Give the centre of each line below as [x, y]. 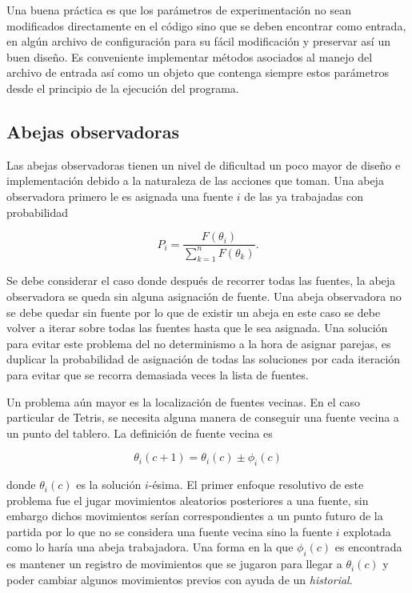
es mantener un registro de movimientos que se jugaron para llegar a [174, 564]
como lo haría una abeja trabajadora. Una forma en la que [150, 547]
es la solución [109, 485]
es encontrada [368, 547]
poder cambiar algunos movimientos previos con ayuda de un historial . [180, 579]
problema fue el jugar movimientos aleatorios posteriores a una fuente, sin [188, 500]
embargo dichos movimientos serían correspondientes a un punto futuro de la [195, 516]
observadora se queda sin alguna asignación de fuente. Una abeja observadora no [204, 296]
